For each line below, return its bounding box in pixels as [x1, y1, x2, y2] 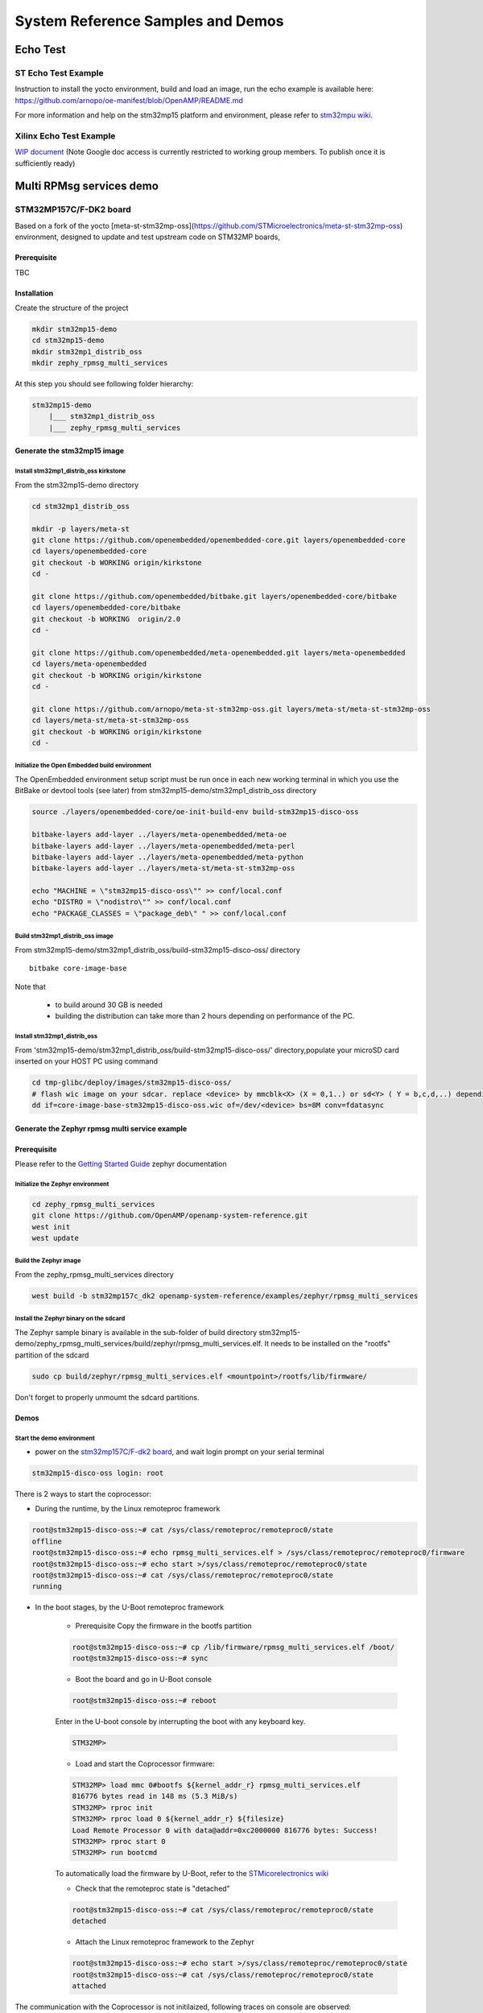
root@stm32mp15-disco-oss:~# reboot [72, 1696, 217, 1705]
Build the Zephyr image [14, 1257, 81, 1265]
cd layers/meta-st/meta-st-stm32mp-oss [31, 716, 189, 725]
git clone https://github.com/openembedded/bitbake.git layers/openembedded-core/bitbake [31, 592, 398, 601]
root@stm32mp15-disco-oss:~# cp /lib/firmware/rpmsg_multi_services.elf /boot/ [72, 1643, 395, 1651]
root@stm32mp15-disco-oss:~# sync [72, 1654, 208, 1663]
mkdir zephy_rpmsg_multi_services [31, 358, 168, 368]
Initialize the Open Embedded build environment [14, 762, 152, 770]
